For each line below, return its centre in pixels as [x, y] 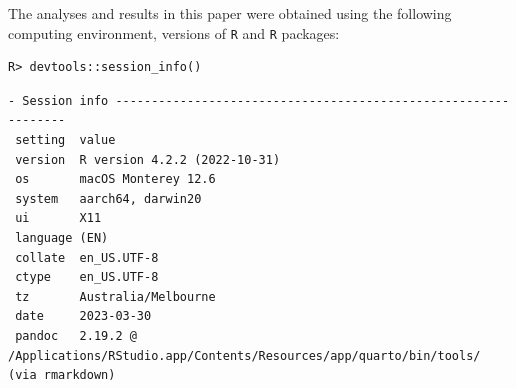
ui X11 [58, 218]
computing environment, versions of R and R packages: [174, 32]
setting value [65, 140]
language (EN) [62, 238]
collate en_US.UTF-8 [87, 257]
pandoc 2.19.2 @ [76, 335]
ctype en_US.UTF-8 [87, 277]
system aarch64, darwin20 [108, 198]
